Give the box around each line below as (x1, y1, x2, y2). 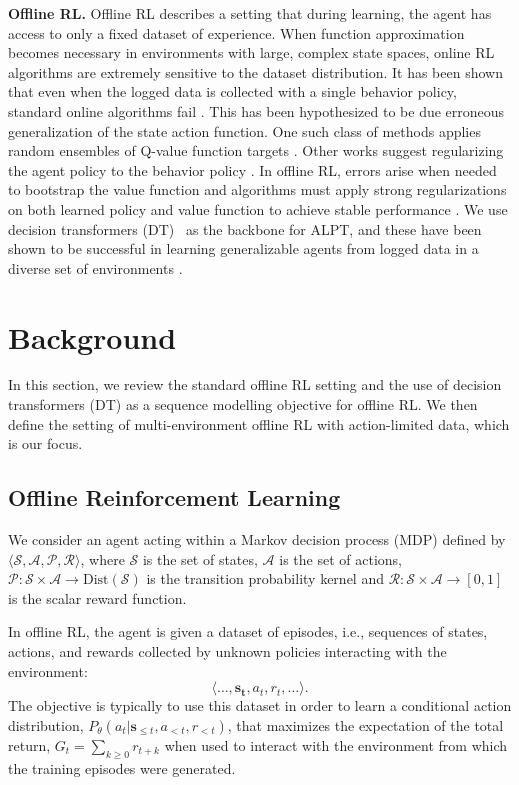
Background (8, 316, 177, 357)
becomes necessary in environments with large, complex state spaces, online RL (8, 42, 495, 63)
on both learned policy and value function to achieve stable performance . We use (8, 198, 508, 219)
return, (8, 734, 51, 755)
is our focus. (8, 433, 83, 454)
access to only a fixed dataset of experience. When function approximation (8, 22, 465, 43)
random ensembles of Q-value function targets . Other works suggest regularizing (8, 140, 504, 161)
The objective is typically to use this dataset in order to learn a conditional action (8, 695, 512, 716)
